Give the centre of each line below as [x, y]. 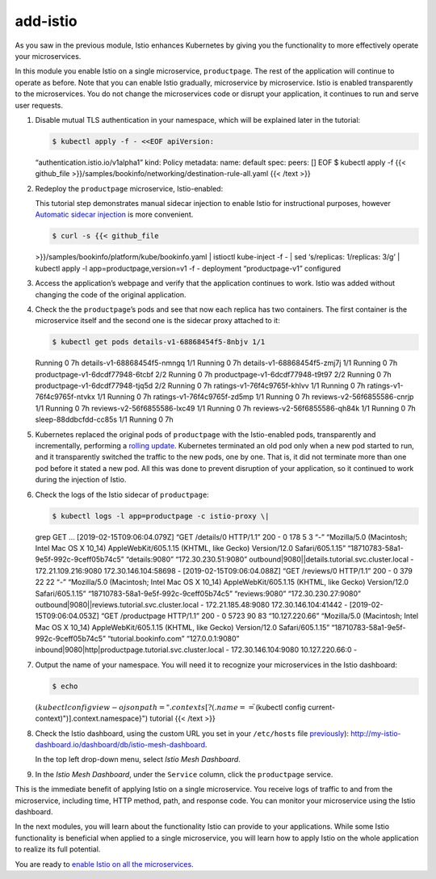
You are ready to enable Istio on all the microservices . [104, 864]
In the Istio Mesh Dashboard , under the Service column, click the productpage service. [184, 774]
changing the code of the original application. [111, 294]
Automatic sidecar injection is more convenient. [114, 215]
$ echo [65, 686]
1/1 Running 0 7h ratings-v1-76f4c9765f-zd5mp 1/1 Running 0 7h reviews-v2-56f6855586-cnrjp [256, 397]
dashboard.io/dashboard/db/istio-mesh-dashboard [120, 745]
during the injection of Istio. [81, 480]
